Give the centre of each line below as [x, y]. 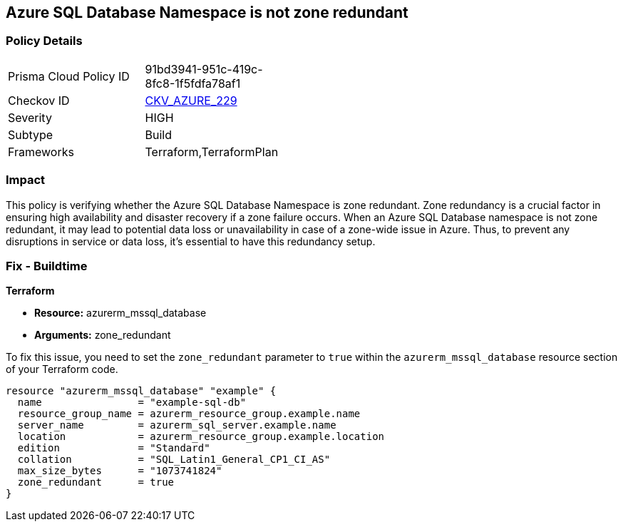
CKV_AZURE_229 [191, 100]
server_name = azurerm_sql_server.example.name [177, 425]
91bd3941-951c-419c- [204, 69]
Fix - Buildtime [47, 266]
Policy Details [44, 41]
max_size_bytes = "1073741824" [120, 471]
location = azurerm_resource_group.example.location [201, 437]
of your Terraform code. [62, 369]
